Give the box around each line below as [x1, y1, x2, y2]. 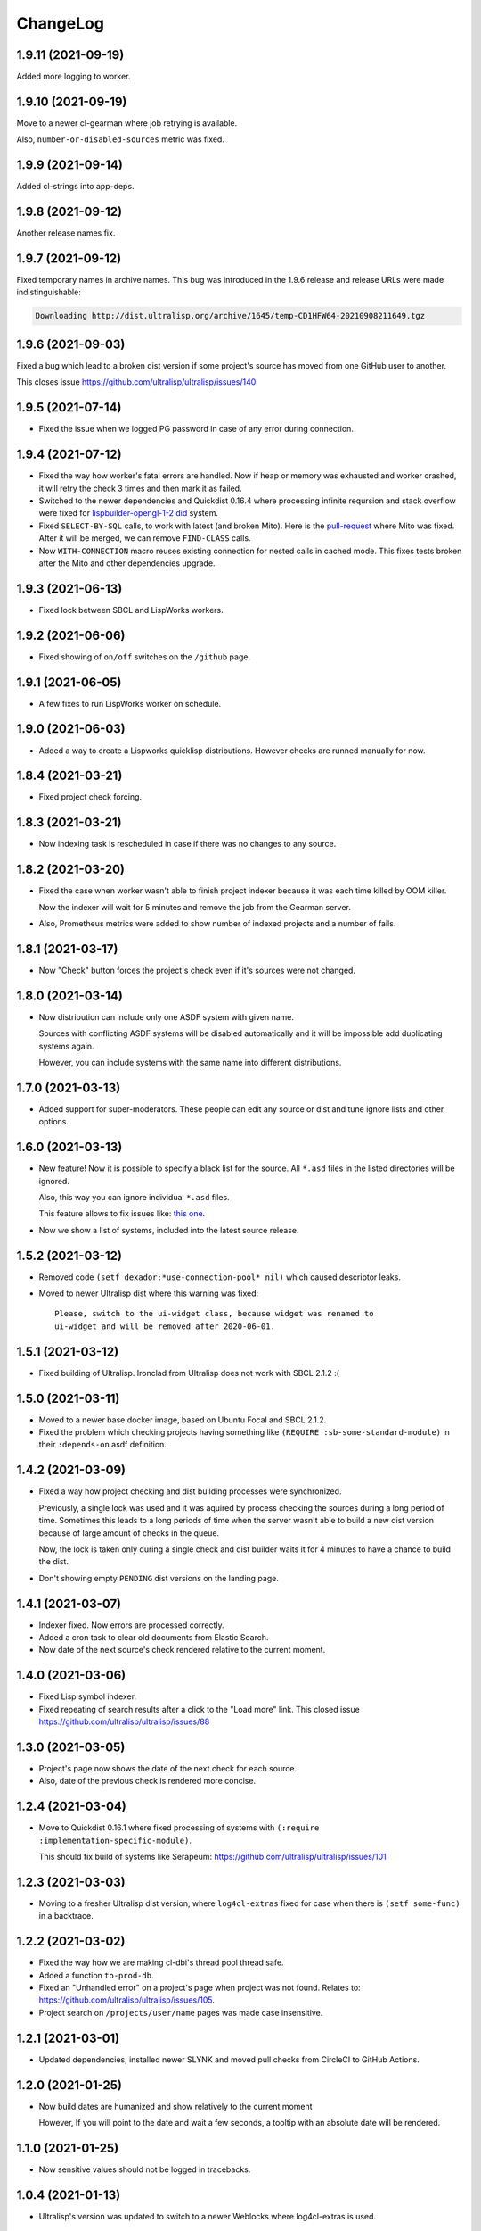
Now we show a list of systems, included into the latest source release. [38, 1224, 299, 1235]
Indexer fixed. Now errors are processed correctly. [38, 1620, 224, 1630]
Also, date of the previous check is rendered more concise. [38, 1776, 257, 1787]
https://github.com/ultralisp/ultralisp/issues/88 [38, 1716, 210, 1727]
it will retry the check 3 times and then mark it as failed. [38, 483, 242, 493]
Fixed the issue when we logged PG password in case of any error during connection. [38, 424, 354, 435]
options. [38, 1116, 69, 1127]
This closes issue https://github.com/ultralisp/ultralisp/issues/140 [16, 377, 257, 387]
